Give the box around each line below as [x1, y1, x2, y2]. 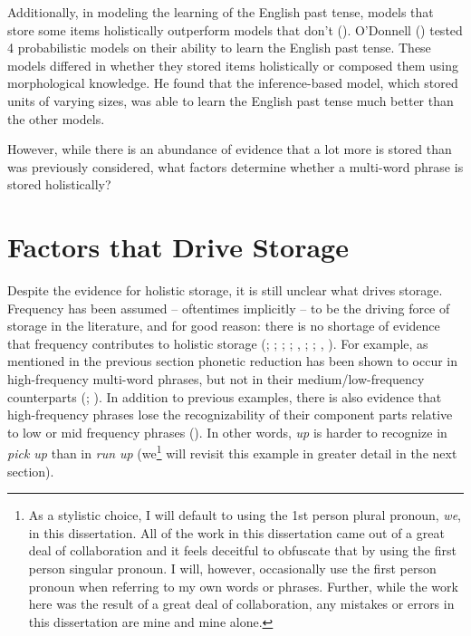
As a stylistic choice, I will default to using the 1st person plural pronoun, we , [28, 506, 461, 525]
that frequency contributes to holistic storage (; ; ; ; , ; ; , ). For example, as [7, 333, 428, 352]
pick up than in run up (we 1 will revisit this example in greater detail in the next [7, 441, 457, 463]
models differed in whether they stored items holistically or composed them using [7, 55, 458, 74]
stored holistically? [7, 175, 111, 194]
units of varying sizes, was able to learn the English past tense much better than [7, 91, 454, 110]
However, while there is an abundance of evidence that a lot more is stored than [7, 140, 452, 159]
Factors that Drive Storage [7, 228, 349, 265]
